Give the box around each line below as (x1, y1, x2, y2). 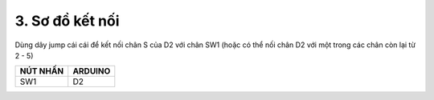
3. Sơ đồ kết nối (14, 12, 120, 30)
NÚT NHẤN (19, 66, 64, 77)
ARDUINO (72, 66, 111, 77)
